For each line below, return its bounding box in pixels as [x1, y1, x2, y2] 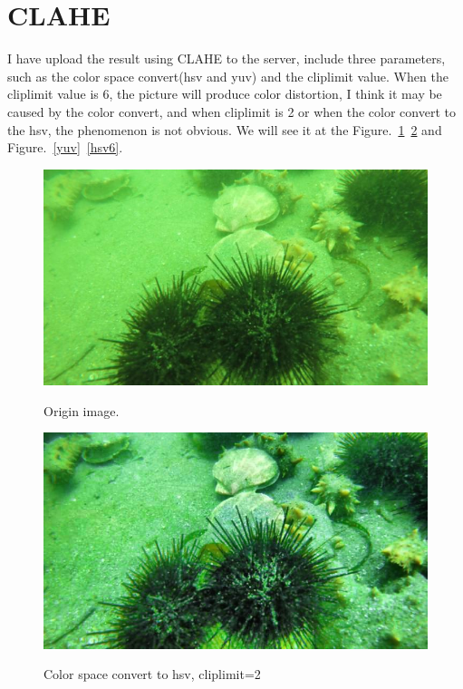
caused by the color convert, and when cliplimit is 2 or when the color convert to [7, 102, 456, 121]
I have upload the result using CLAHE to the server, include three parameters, [7, 49, 446, 68]
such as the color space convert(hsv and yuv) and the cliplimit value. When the [7, 66, 449, 85]
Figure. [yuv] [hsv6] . [7, 138, 123, 157]
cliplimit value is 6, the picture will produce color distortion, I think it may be [7, 84, 442, 103]
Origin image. [43, 401, 120, 420]
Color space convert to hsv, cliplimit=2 [43, 665, 261, 684]
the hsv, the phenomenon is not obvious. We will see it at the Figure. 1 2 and [7, 120, 442, 139]
